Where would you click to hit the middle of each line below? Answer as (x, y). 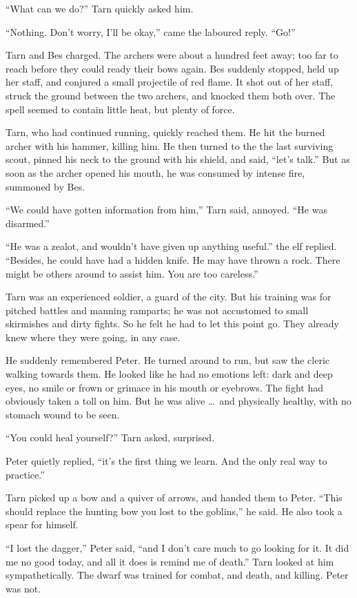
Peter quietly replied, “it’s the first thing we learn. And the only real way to (166, 461)
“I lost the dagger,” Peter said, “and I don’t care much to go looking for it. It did (177, 548)
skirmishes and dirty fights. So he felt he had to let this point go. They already (172, 324)
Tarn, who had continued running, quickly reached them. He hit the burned (165, 132)
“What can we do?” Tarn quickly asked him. (100, 8)
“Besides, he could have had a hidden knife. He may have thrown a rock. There (173, 259)
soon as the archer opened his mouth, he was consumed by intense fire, (155, 172)
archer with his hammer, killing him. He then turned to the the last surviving (170, 145)
